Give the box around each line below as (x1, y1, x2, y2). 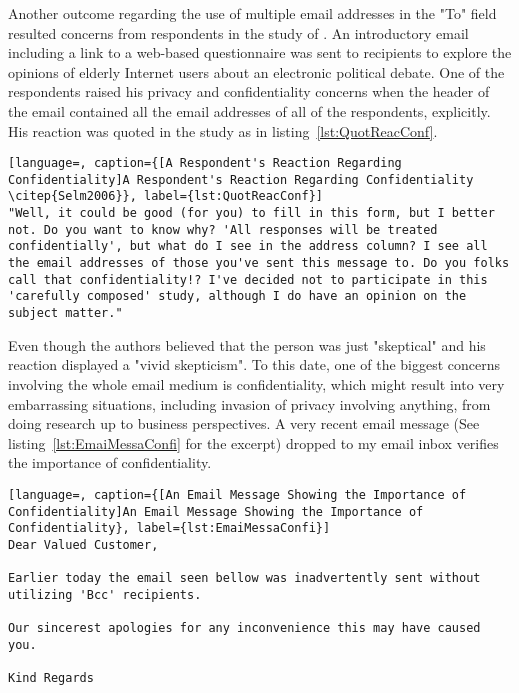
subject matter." (8, 306, 123, 321)
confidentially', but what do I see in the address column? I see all (8, 239, 488, 254)
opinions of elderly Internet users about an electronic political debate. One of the (8, 61, 505, 82)
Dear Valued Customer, (8, 537, 159, 552)
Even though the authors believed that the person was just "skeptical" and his (8, 334, 486, 355)
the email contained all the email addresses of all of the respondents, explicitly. (8, 100, 491, 121)
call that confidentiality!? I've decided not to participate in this (8, 272, 488, 287)
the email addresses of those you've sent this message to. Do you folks (8, 256, 510, 271)
